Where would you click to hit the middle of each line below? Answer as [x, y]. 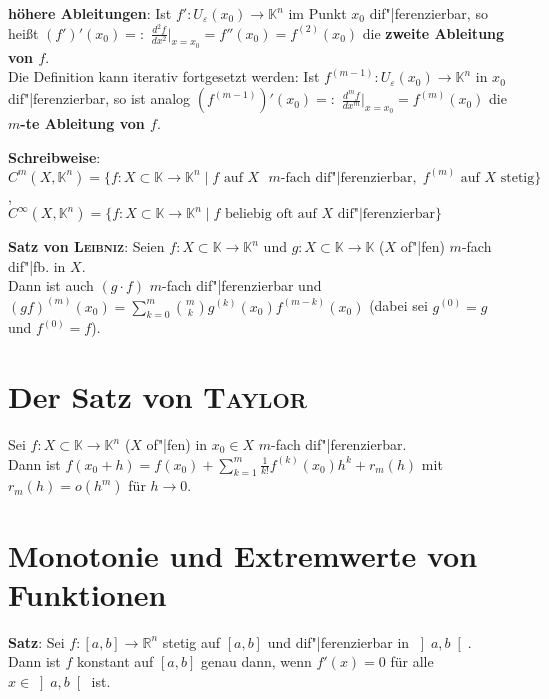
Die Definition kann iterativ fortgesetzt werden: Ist [164, 76]
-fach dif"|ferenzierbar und [242, 285]
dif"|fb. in [37, 265]
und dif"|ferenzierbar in [338, 641]
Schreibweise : [54, 156]
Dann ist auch [51, 285]
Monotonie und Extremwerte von [243, 554]
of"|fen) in [177, 444]
